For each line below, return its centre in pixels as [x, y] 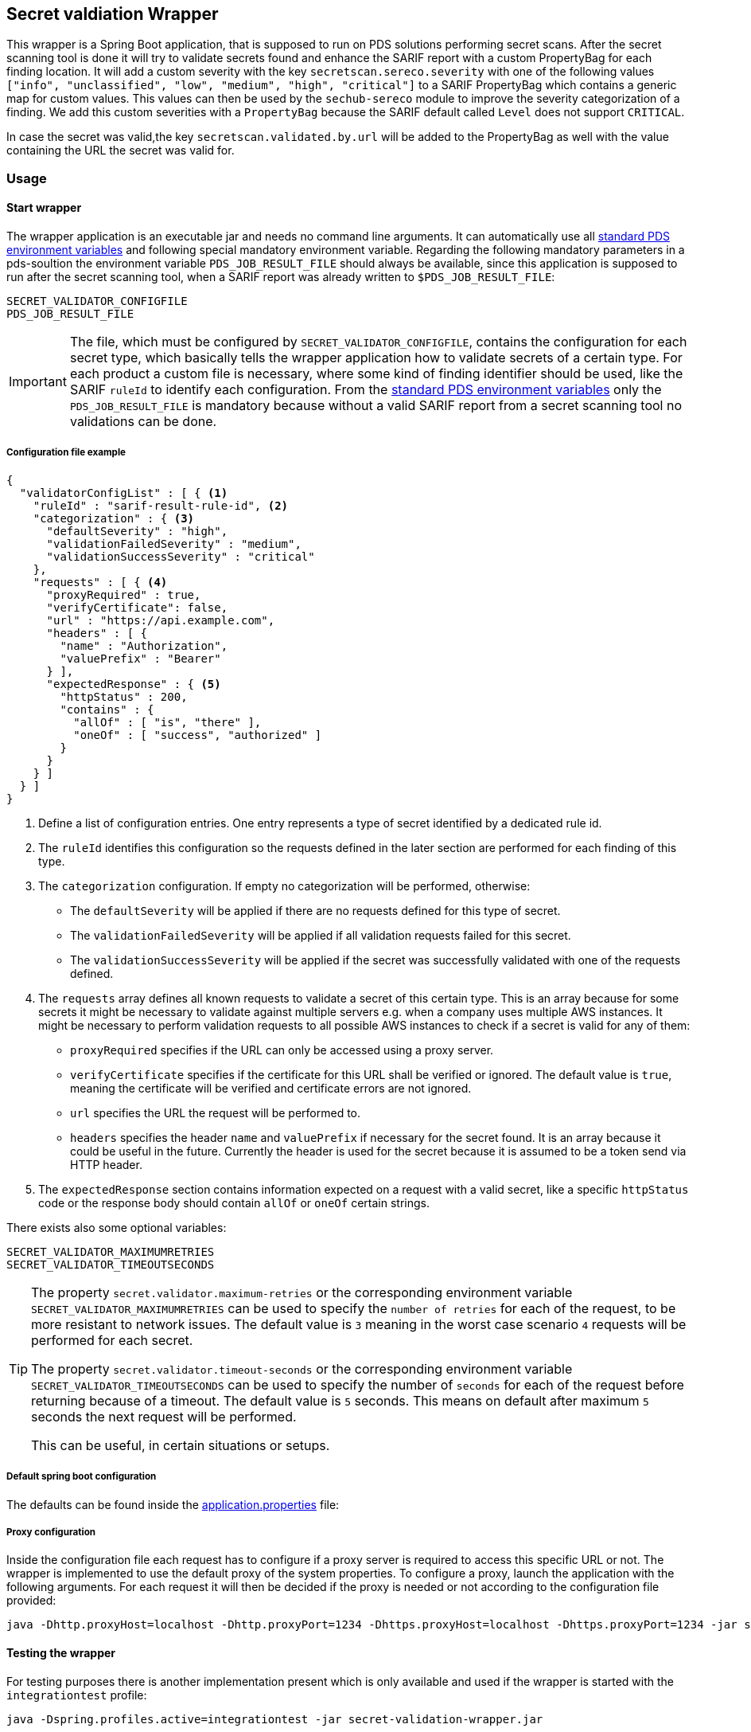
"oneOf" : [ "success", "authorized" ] [198, 735]
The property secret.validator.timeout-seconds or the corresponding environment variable [302, 1368]
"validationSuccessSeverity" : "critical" [181, 556]
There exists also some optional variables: [117, 1227]
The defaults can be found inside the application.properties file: [173, 1504]
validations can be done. [143, 422]
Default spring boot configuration [82, 1477]
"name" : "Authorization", [144, 645]
